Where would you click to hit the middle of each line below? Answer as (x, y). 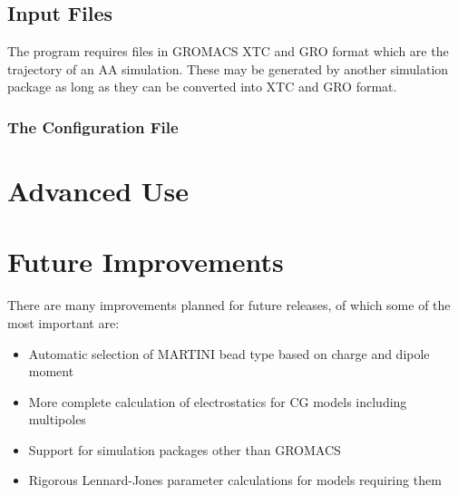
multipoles (57, 419)
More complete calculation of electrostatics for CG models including (218, 401)
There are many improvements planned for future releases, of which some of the (229, 305)
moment (51, 371)
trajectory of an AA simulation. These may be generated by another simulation (228, 68)
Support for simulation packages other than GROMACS (185, 449)
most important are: (63, 322)
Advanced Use (98, 191)
